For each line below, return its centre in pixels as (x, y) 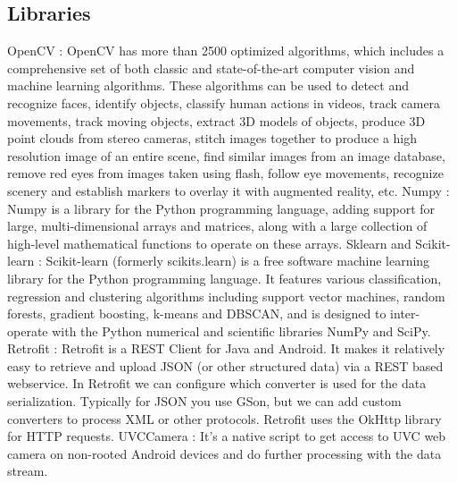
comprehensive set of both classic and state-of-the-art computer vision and (211, 68)
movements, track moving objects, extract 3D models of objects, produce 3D (216, 120)
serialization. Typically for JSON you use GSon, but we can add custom (204, 401)
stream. (28, 471)
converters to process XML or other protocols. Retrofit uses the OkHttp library (224, 418)
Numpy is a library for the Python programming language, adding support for (221, 208)
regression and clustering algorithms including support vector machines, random (226, 296)
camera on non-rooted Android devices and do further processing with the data (224, 453)
